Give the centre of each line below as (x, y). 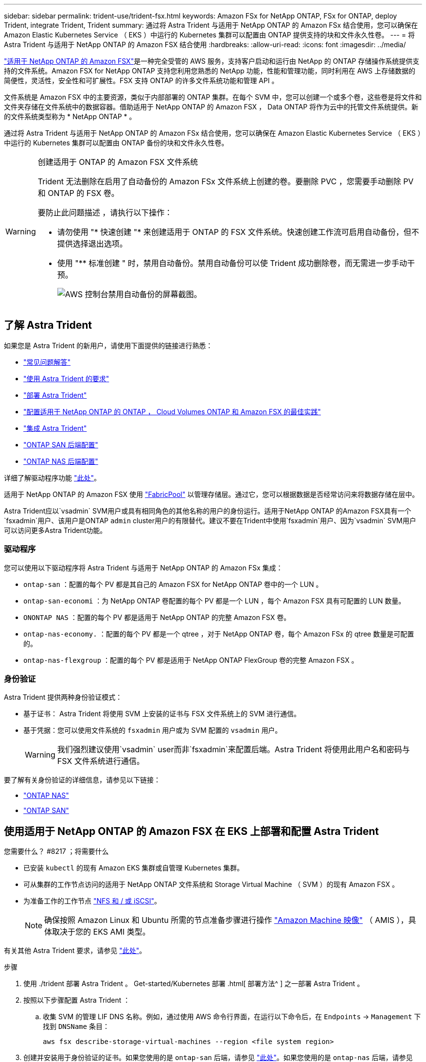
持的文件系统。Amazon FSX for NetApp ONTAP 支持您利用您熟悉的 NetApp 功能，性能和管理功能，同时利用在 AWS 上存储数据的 (210, 71)
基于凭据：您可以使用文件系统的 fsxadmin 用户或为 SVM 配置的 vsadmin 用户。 (153, 730)
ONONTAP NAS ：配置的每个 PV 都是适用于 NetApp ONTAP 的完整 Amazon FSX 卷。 (157, 617)
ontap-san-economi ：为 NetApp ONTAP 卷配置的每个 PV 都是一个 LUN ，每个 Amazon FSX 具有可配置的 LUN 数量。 (214, 601)
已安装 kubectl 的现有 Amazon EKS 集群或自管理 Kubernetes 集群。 (134, 868)
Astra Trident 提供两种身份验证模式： (63, 697)
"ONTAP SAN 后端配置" (61, 444)
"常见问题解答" (47, 362)
